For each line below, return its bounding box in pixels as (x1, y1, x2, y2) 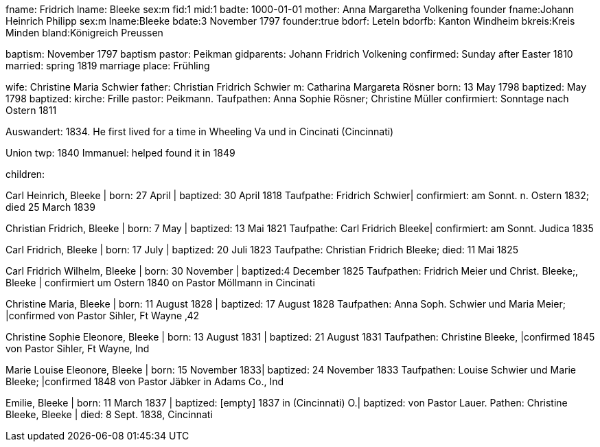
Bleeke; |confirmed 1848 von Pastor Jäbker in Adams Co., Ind (5, 376, 284, 387)
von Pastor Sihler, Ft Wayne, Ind (5, 343, 150, 354)
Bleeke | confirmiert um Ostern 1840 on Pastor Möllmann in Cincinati (5, 277, 315, 288)
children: (5, 168, 45, 180)
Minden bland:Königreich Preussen (5, 27, 163, 38)
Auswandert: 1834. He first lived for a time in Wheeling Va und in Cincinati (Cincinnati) (5, 126, 394, 137)
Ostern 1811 (5, 104, 57, 116)
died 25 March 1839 (5, 201, 95, 213)
